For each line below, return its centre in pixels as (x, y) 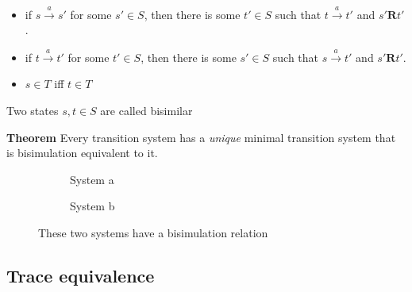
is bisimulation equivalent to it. (82, 153)
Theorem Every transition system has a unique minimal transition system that (201, 137)
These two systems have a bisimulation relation (153, 232)
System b (92, 206)
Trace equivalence (81, 275)
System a (92, 179)
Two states (33, 110)
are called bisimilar (146, 110)
